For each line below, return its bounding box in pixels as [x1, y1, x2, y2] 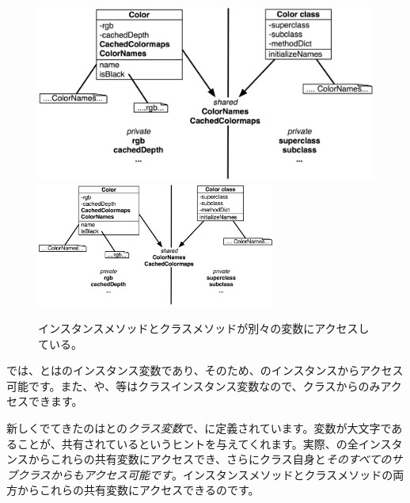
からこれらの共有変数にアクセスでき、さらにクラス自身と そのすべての [28, 451, 392, 467]
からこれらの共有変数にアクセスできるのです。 [17, 482, 260, 498]
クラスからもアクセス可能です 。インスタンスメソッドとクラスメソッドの [17, 466, 393, 482]
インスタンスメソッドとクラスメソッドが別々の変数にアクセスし [38, 319, 370, 336]
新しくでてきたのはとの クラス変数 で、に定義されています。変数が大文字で [6, 419, 392, 436]
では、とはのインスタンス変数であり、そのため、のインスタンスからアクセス [6, 362, 404, 379]
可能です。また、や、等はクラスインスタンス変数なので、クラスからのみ [6, 377, 381, 394]
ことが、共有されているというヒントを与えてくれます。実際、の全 [17, 435, 359, 452]
